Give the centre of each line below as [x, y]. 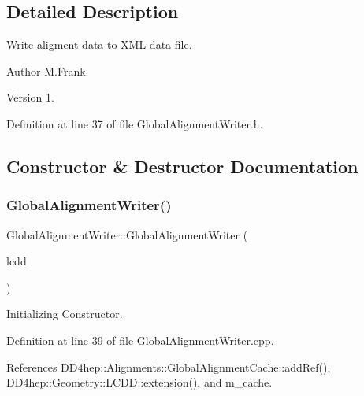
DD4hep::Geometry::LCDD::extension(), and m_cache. [139, 382]
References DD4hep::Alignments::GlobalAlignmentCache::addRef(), [169, 366]
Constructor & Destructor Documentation [182, 166]
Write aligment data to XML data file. [99, 44]
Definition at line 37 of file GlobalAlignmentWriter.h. [135, 123]
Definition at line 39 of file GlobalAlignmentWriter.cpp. [140, 340]
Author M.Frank [46, 70]
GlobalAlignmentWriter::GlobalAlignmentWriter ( [127, 234]
